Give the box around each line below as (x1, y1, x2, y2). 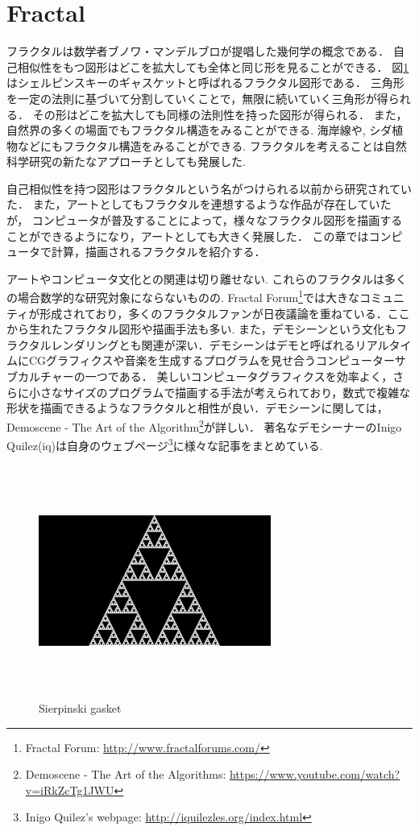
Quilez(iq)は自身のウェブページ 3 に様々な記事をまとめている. (6, 435, 323, 453)
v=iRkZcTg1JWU (25, 781, 114, 798)
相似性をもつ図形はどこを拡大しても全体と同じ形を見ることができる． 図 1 (17, 58, 409, 75)
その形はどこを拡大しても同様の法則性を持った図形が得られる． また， (32, 105, 408, 122)
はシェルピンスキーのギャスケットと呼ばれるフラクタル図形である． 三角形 (6, 74, 404, 91)
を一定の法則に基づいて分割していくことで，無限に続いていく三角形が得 (6, 89, 388, 106)
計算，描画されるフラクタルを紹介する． (51, 243, 266, 260)
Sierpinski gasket (39, 699, 122, 716)
